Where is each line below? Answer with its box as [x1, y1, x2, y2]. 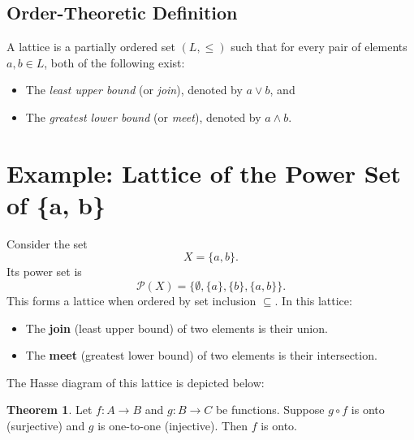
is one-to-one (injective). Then [97, 417, 248, 434]
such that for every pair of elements [231, 38, 408, 55]
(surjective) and [6, 417, 85, 434]
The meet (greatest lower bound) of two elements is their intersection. [25, 347, 377, 364]
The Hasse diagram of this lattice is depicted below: [6, 373, 265, 390]
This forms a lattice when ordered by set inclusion [6, 292, 257, 309]
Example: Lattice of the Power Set [6, 156, 401, 189]
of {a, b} [6, 188, 106, 221]
